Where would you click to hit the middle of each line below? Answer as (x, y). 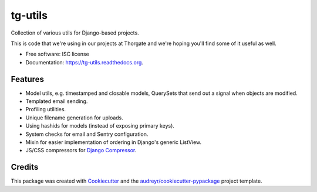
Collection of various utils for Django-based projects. (75, 33)
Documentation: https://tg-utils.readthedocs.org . (85, 62)
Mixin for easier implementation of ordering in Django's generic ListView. (114, 142)
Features (27, 79)
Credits (25, 167)
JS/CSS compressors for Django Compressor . (81, 150)
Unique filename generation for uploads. (74, 118)
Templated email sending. (57, 101)
